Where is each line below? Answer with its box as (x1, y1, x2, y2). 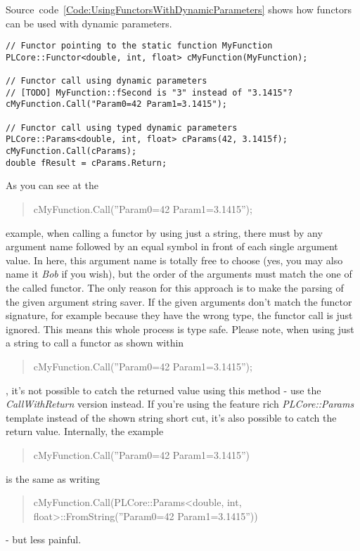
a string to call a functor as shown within (6, 335, 184, 350)
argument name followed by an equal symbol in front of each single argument (6, 239, 338, 254)
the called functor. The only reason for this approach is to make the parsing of (6, 280, 344, 294)
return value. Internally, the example (6, 424, 164, 439)
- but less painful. (6, 532, 82, 547)
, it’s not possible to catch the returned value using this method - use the (6, 382, 321, 397)
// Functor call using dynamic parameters (6, 76, 207, 86)
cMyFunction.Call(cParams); (6, 146, 137, 157)
